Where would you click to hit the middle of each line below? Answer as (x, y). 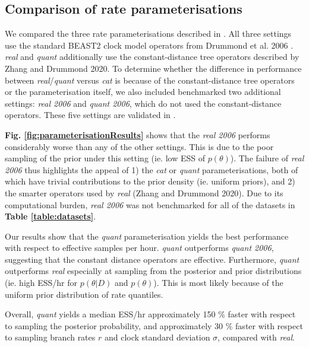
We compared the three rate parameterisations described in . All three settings (148, 34)
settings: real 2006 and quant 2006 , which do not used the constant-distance (143, 103)
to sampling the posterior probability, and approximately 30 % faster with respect (154, 325)
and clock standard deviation (157, 337)
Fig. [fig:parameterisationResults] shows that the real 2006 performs (138, 134)
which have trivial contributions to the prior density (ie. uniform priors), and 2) (150, 181)
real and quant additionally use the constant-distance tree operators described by (152, 57)
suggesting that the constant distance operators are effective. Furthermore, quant (152, 259)
